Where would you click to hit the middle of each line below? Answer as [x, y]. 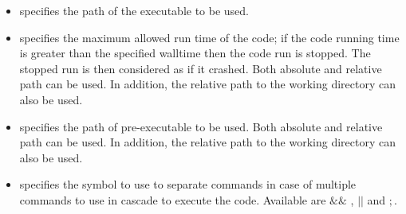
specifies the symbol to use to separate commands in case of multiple [188, 184]
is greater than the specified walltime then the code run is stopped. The [195, 53]
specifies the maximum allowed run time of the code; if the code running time [209, 37]
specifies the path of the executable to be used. [134, 10]
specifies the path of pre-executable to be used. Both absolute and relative [201, 126]
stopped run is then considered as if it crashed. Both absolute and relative [201, 68]
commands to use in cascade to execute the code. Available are [173, 199]
